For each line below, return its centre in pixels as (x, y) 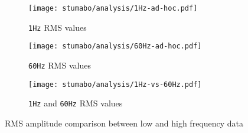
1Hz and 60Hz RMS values (76, 103)
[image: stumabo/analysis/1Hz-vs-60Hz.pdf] (115, 84)
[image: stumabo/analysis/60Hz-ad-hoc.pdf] (115, 46)
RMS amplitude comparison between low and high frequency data (124, 123)
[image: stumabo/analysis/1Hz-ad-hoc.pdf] (113, 8)
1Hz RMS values (58, 27)
